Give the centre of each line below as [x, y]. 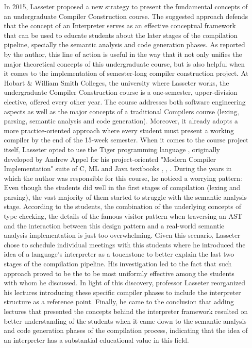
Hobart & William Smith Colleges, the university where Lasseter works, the [117, 82]
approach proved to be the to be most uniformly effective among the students [119, 273]
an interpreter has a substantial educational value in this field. [97, 339]
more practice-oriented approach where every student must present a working [119, 130]
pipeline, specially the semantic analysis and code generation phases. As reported [125, 44]
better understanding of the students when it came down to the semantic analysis [125, 321]
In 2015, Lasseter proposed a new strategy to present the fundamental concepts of [126, 6]
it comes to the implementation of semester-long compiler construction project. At [126, 73]
